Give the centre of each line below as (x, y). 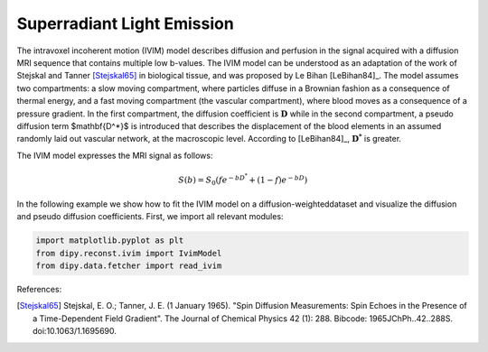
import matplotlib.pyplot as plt (110, 241)
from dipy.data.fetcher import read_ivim (129, 265)
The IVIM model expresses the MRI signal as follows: (115, 155)
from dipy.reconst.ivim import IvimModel (129, 253)
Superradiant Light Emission (125, 23)
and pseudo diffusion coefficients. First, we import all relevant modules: (150, 217)
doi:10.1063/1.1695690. (75, 331)
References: (39, 289)
